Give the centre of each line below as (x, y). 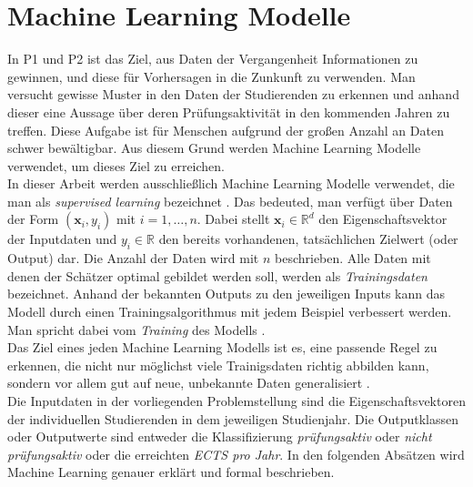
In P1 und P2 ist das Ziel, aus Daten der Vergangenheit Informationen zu (213, 59)
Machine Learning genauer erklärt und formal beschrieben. (171, 472)
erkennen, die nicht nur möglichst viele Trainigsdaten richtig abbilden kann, (218, 365)
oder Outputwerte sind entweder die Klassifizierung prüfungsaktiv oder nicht (220, 436)
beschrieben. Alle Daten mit (353, 258)
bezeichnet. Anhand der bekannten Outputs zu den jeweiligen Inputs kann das (226, 294)
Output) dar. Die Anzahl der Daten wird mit (133, 258)
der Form (33, 219)
